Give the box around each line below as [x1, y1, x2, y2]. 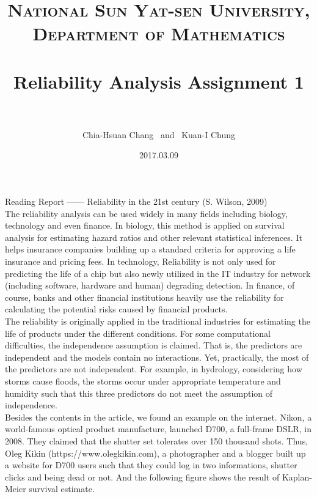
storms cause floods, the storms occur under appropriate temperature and [5, 374, 281, 387]
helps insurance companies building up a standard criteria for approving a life [5, 243, 296, 256]
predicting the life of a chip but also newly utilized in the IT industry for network [5, 267, 311, 279]
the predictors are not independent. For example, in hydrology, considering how [5, 363, 302, 375]
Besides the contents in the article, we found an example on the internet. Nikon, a [5, 410, 312, 423]
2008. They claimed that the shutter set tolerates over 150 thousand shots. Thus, [5, 434, 308, 447]
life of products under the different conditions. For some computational [5, 326, 271, 339]
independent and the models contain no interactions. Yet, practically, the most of [5, 350, 309, 363]
